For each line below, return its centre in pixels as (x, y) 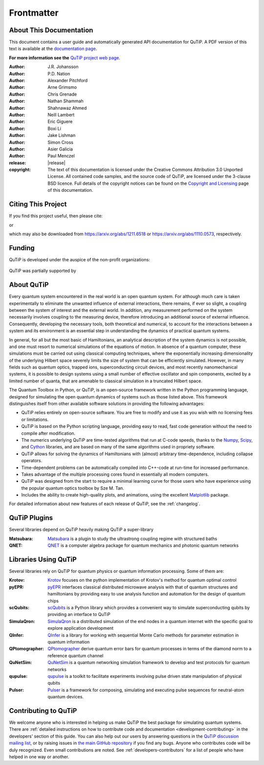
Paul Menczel (61, 156)
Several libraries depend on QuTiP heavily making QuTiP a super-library (81, 530)
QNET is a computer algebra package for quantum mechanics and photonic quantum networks (143, 545)
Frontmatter (34, 13)
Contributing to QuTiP (43, 711)
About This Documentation (51, 30)
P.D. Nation (59, 74)
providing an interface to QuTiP (79, 615)
